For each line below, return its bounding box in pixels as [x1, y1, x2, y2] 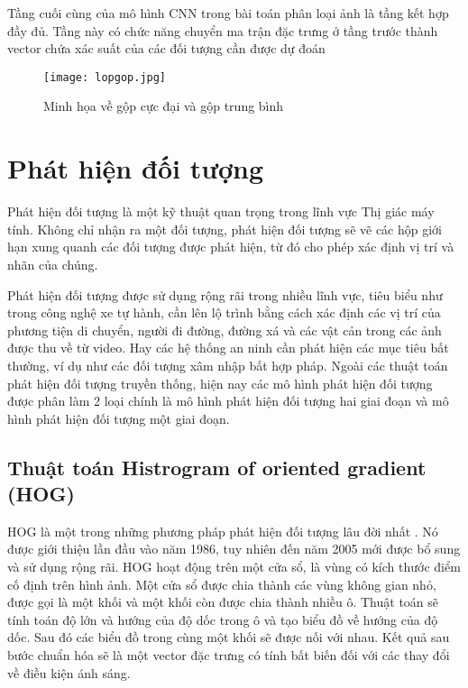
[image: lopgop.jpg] [43, 70, 167, 84]
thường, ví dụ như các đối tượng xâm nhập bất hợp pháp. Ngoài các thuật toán [7, 355, 448, 374]
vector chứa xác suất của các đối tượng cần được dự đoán [7, 39, 326, 58]
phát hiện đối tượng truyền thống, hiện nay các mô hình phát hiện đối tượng [7, 373, 433, 392]
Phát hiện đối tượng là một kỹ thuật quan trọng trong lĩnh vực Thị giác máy [7, 202, 435, 221]
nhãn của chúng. [7, 254, 98, 273]
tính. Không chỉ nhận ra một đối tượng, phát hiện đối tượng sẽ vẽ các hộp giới [7, 219, 442, 238]
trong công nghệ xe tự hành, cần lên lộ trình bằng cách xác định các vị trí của [7, 303, 441, 322]
